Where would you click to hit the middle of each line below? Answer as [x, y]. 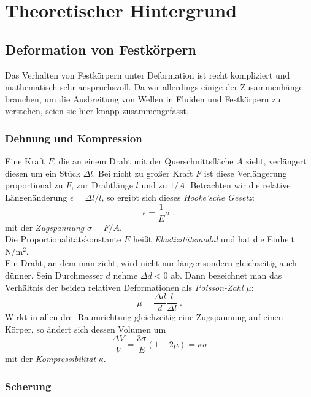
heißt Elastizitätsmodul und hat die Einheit [213, 239]
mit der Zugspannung [45, 227]
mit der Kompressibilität [51, 359]
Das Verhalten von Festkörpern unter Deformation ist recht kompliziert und [148, 75]
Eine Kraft [25, 161]
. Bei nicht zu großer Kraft [143, 173]
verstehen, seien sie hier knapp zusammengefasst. [97, 111]
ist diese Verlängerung [245, 173]
